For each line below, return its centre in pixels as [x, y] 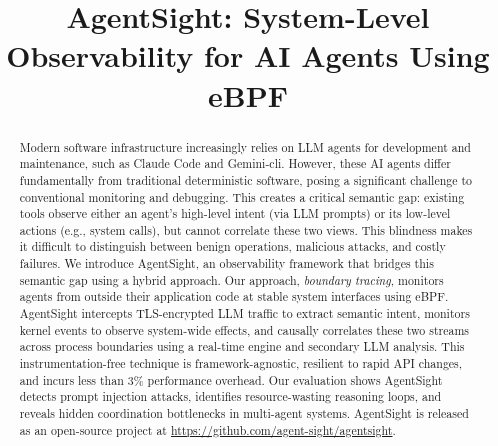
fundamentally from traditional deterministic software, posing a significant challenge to [246, 179]
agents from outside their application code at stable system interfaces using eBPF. [234, 296]
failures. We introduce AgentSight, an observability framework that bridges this [226, 263]
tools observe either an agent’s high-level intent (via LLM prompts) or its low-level [235, 213]
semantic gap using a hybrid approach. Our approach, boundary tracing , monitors [231, 279]
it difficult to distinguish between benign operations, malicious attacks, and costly [232, 246]
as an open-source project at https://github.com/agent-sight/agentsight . [207, 429]
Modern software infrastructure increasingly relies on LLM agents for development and [245, 146]
